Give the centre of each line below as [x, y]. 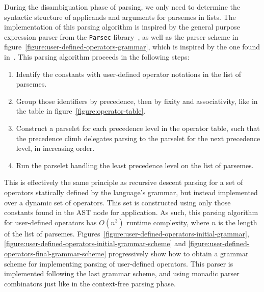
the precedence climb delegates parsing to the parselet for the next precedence [138, 138]
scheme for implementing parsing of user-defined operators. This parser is [119, 263]
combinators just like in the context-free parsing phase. [90, 283]
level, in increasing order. [55, 148]
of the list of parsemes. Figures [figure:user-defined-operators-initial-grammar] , [127, 233]
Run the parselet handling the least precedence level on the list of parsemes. [135, 165]
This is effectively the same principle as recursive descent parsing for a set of [124, 182]
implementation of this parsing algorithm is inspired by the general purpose [122, 27]
